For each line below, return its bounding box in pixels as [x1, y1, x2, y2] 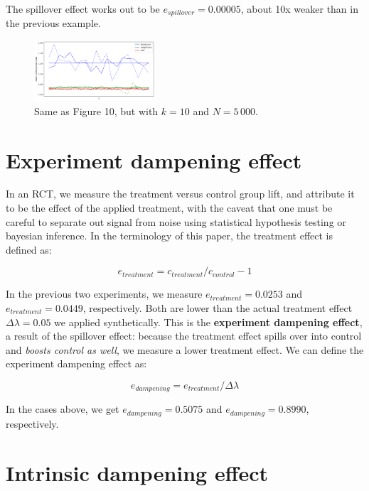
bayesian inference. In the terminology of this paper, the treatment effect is [6, 228, 333, 243]
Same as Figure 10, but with [34, 103, 159, 118]
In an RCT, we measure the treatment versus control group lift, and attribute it [6, 186, 355, 201]
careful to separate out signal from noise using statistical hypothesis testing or [6, 214, 346, 229]
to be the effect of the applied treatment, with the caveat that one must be [6, 200, 333, 215]
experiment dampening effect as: [6, 356, 147, 371]
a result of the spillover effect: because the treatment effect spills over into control [6, 328, 362, 343]
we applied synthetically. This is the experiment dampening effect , [54, 314, 363, 329]
